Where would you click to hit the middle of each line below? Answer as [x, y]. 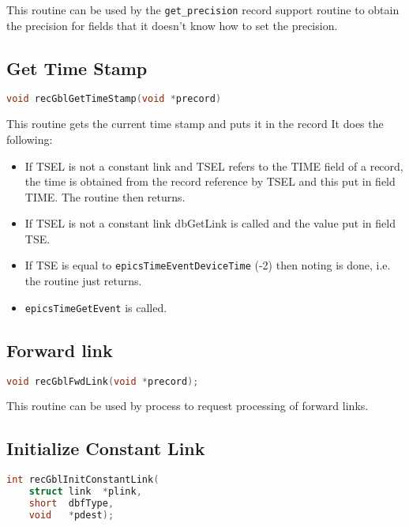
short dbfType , [71, 504]
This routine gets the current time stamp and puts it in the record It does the [195, 124]
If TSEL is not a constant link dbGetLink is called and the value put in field [210, 223]
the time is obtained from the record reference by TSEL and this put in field [210, 181]
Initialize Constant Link [106, 448]
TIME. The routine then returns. [105, 196]
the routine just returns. [83, 281]
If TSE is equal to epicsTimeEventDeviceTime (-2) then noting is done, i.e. [208, 265]
